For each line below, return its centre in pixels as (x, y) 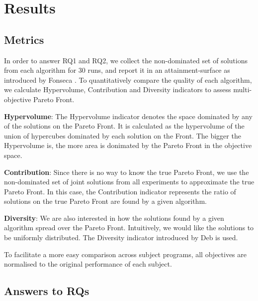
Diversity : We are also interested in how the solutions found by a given (114, 218)
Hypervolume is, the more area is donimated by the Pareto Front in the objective (128, 145)
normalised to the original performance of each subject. (88, 264)
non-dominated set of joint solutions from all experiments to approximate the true (129, 182)
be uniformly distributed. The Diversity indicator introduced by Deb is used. (121, 237)
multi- (243, 89)
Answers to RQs (47, 291)
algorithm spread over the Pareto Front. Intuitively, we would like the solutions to (129, 227)
